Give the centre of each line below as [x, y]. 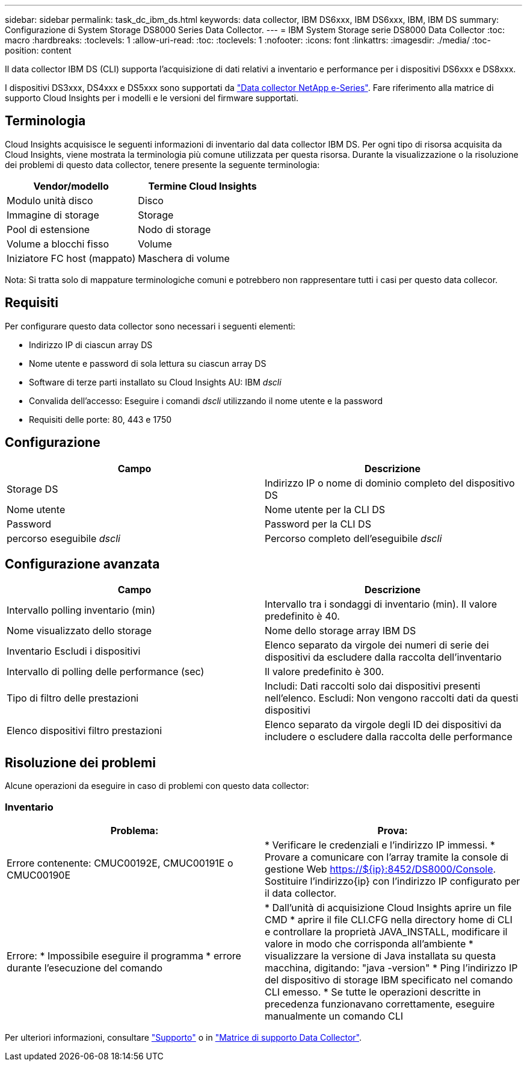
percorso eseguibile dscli [63, 538]
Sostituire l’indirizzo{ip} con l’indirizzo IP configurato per [393, 881]
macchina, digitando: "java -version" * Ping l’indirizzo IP [391, 968]
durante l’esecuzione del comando [85, 968]
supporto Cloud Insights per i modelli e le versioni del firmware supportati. [152, 98]
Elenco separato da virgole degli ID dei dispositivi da [383, 725]
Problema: [134, 830]
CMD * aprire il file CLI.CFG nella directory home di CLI [389, 919]
